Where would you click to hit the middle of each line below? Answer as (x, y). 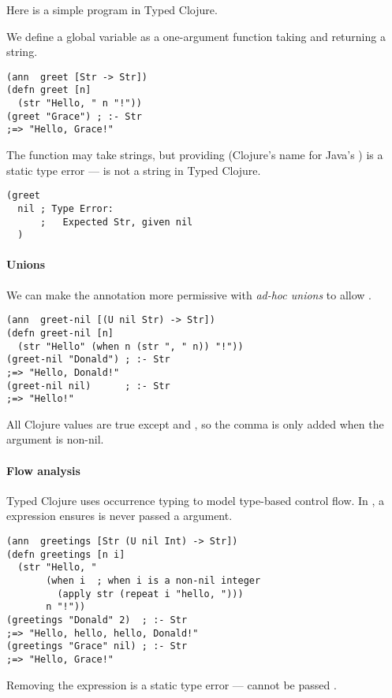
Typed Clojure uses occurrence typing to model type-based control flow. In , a (196, 500)
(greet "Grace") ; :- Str (74, 116)
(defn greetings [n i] (66, 554)
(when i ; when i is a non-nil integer (153, 581)
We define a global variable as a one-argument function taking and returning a (196, 36)
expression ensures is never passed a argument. (119, 516)
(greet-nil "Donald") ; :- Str (88, 360)
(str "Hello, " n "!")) (80, 104)
